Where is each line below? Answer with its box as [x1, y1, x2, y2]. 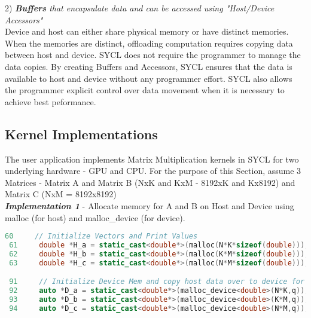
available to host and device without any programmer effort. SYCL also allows [5, 72, 292, 84]
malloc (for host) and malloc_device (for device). [5, 211, 185, 224]
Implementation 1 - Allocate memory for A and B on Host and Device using [5, 199, 294, 212]
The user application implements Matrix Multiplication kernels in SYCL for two [5, 152, 299, 165]
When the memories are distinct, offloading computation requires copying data [5, 36, 293, 49]
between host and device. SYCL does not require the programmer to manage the [5, 48, 301, 61]
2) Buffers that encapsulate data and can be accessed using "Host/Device [5, 2, 275, 14]
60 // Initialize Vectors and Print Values [5, 232, 198, 241]
